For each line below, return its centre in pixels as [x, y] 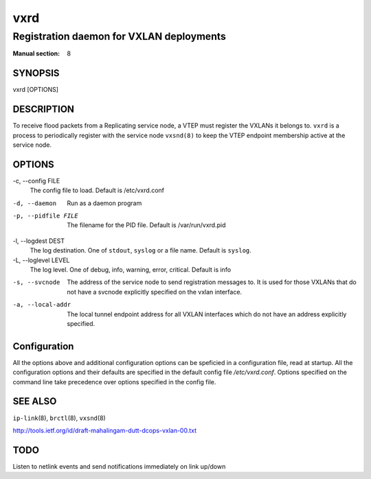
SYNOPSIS [36, 73]
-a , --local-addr [42, 305]
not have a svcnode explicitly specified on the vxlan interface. [155, 292]
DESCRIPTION [44, 109]
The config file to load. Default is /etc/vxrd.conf [97, 190]
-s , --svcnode [36, 282]
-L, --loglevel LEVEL [41, 260]
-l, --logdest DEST [39, 241]
